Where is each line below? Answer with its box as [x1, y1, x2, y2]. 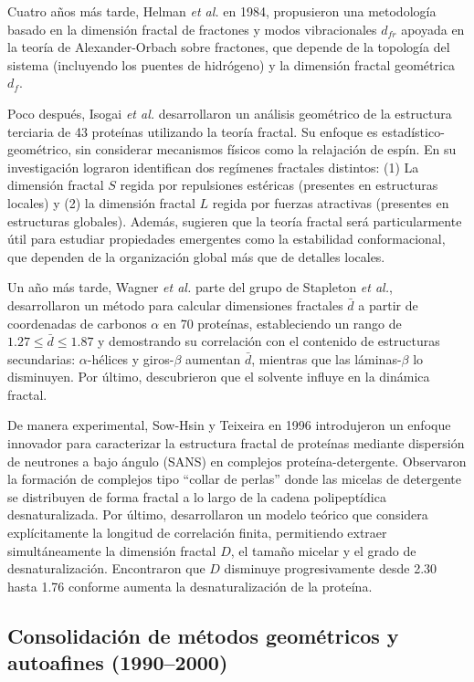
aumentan [184, 349, 241, 368]
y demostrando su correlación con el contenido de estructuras [98, 331, 440, 351]
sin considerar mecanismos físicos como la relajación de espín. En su [75, 140, 457, 159]
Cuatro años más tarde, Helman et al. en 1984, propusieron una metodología [7, 2, 437, 20]
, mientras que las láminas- [251, 349, 402, 368]
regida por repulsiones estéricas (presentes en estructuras [120, 175, 438, 194]
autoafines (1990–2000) [7, 648, 228, 677]
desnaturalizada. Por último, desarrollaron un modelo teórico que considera [7, 505, 428, 524]
